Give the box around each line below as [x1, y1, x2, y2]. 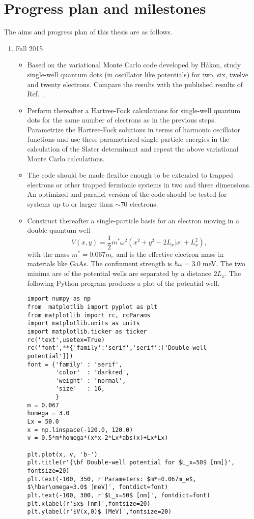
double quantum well [27, 225, 90, 235]
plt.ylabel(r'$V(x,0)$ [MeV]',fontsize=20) [27, 508, 172, 516]
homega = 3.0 [27, 410, 70, 417]
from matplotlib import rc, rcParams [27, 311, 151, 319]
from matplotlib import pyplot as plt [27, 303, 158, 310]
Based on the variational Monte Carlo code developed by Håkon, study [27, 60, 241, 70]
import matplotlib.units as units [27, 320, 140, 327]
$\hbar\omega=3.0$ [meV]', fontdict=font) [27, 484, 168, 491]
